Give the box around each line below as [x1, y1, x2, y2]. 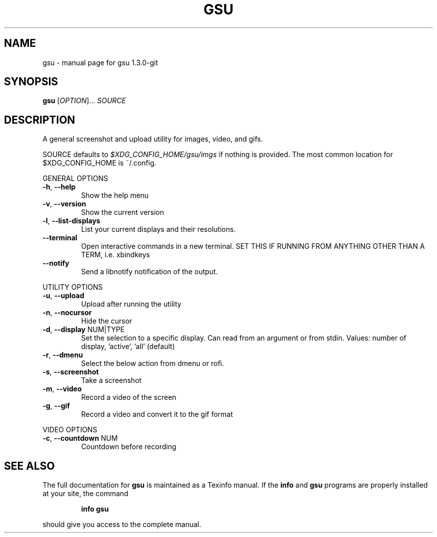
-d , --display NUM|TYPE [42, 325, 125, 334]
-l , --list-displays [42, 216, 100, 225]
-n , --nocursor [42, 308, 92, 317]
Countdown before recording [81, 442, 177, 451]
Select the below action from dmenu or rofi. [81, 359, 224, 368]
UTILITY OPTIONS [42, 283, 103, 292]
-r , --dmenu [42, 351, 83, 359]
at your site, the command [42, 489, 129, 498]
